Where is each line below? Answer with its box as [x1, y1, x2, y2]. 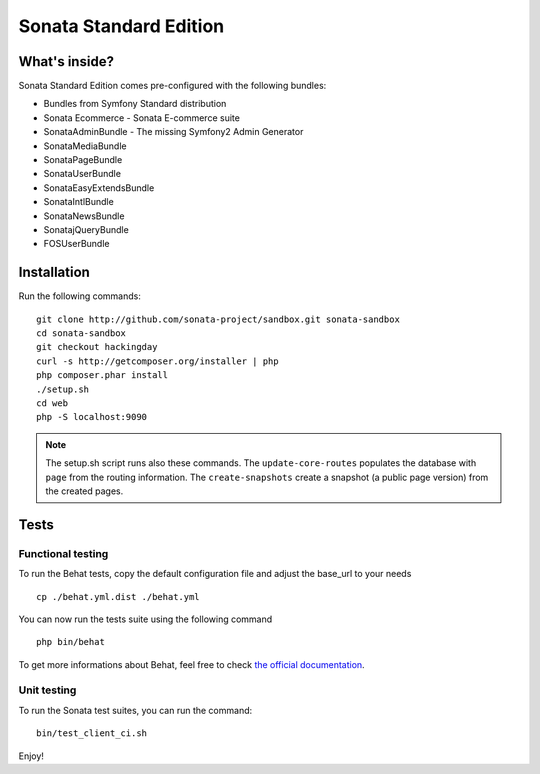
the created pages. [45, 485, 124, 497]
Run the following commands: [18, 290, 142, 302]
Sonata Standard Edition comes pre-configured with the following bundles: [18, 80, 327, 92]
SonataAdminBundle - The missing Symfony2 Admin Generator [43, 126, 304, 138]
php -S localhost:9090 [36, 411, 148, 423]
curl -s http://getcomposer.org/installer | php [36, 355, 279, 367]
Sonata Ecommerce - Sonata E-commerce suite [43, 111, 240, 124]
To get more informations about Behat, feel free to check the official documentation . [18, 658, 365, 670]
